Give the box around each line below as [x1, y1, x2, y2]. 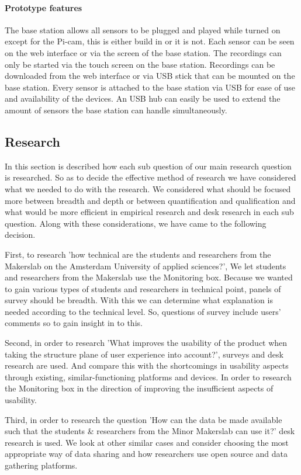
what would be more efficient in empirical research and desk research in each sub [5, 206, 294, 218]
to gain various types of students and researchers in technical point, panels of [5, 282, 281, 294]
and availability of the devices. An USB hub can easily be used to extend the [5, 92, 281, 105]
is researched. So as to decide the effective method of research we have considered [5, 171, 296, 183]
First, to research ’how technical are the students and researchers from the [5, 248, 271, 260]
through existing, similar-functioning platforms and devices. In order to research [5, 370, 292, 383]
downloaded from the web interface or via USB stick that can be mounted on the [5, 70, 295, 82]
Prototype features [5, 1, 82, 13]
